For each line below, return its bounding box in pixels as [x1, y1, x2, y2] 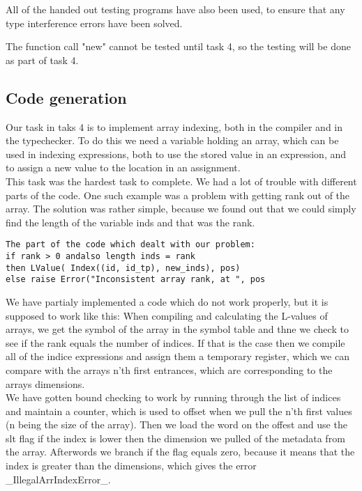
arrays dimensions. [6, 376, 85, 391]
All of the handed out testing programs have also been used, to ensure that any [6, 2, 345, 16]
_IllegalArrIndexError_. [6, 471, 111, 486]
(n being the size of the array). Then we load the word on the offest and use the [6, 417, 347, 432]
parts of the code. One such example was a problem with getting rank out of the [6, 187, 350, 202]
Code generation [6, 86, 127, 108]
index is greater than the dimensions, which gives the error [6, 458, 257, 473]
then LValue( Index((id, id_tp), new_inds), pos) [6, 263, 241, 273]
